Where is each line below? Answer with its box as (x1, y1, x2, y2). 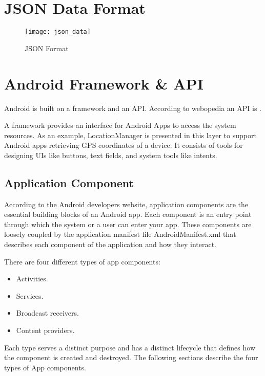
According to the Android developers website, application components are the (4, 198, 248, 209)
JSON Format (25, 42, 69, 53)
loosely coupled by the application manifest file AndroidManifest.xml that (4, 229, 236, 239)
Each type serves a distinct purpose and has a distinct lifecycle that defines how (4, 342, 256, 352)
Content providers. (16, 325, 75, 336)
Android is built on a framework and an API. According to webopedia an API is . (4, 102, 262, 113)
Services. (16, 290, 44, 301)
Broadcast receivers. (16, 307, 79, 318)
